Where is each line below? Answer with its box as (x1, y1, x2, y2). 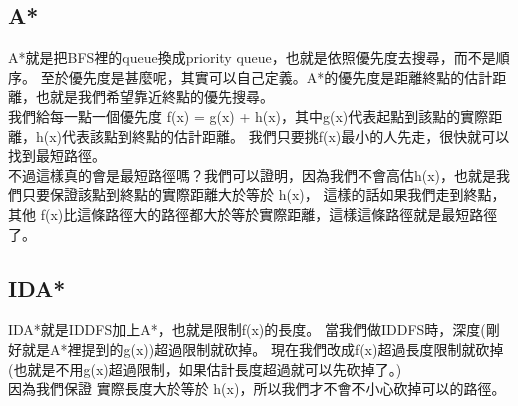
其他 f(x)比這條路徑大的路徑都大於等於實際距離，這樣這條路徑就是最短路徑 (8, 203, 498, 224)
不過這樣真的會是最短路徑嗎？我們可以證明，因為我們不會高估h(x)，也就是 (8, 164, 497, 185)
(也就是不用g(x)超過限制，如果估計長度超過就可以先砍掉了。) (8, 358, 402, 379)
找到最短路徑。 (8, 145, 106, 166)
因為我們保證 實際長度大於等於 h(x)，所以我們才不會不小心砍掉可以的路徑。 (8, 378, 506, 399)
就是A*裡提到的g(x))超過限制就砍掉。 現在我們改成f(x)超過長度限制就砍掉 (21, 338, 504, 359)
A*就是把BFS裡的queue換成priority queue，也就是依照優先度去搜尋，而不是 (8, 47, 496, 68)
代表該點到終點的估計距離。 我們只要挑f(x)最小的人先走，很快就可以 (62, 125, 510, 146)
